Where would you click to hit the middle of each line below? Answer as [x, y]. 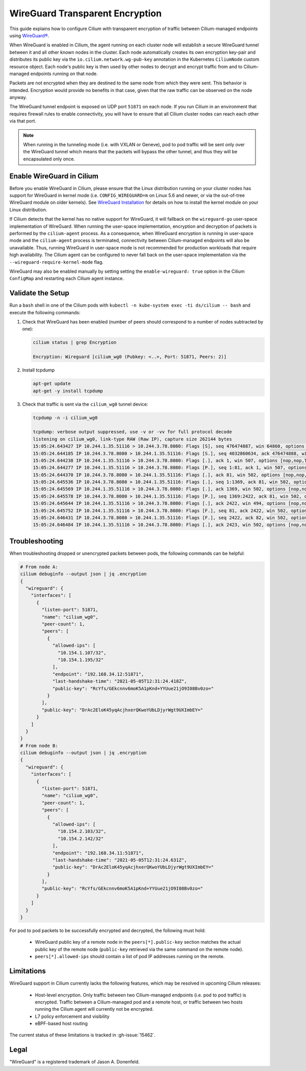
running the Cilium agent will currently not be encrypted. [94, 1009]
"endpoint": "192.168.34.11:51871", [98, 853]
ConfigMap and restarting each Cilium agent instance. [67, 278]
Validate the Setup [39, 293]
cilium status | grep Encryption [75, 343]
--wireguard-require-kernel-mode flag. [57, 262]
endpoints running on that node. [64, 74]
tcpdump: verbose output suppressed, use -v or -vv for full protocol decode [132, 432]
